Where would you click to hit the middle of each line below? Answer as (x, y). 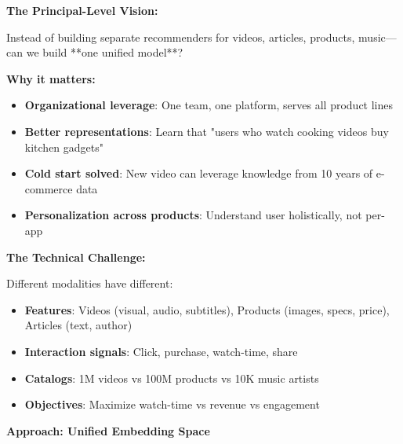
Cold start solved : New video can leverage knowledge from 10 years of (199, 173)
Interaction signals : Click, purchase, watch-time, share (161, 351)
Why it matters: (51, 78)
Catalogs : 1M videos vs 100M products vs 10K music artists (172, 378)
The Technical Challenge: (76, 257)
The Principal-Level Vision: (82, 10)
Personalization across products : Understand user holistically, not (193, 215)
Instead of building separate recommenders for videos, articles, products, (181, 37)
